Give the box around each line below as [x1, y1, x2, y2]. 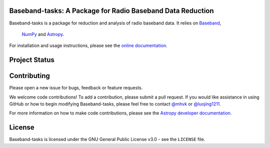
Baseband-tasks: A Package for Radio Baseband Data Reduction [9, 6, 214, 15]
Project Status [9, 55, 55, 64]
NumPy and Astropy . [21, 31, 64, 37]
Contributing [9, 71, 50, 80]
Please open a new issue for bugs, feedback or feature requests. [9, 85, 143, 91]
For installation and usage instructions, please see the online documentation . [9, 42, 167, 48]
